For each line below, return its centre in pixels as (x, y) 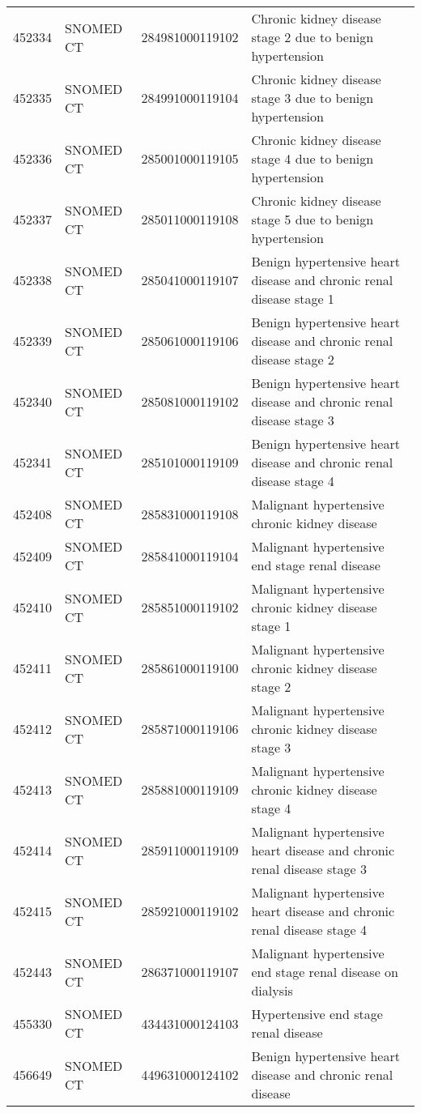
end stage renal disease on (325, 972)
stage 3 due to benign (313, 98)
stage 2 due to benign (313, 37)
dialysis (272, 990)
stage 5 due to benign (313, 219)
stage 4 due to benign (313, 158)
